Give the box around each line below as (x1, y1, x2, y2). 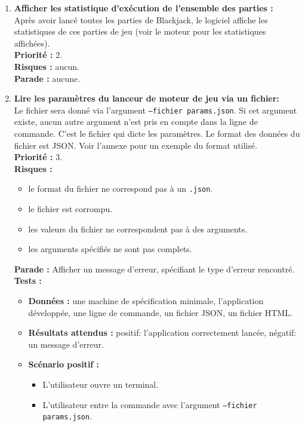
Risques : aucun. (14, 60, 79, 72)
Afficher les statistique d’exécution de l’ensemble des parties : (14, 2, 273, 14)
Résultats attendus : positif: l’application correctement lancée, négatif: (28, 326, 297, 339)
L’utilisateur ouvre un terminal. (42, 378, 159, 390)
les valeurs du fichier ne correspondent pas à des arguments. (28, 222, 248, 235)
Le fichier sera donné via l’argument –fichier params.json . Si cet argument (14, 103, 297, 116)
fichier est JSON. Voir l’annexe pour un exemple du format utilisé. (14, 139, 258, 151)
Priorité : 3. (14, 151, 63, 163)
